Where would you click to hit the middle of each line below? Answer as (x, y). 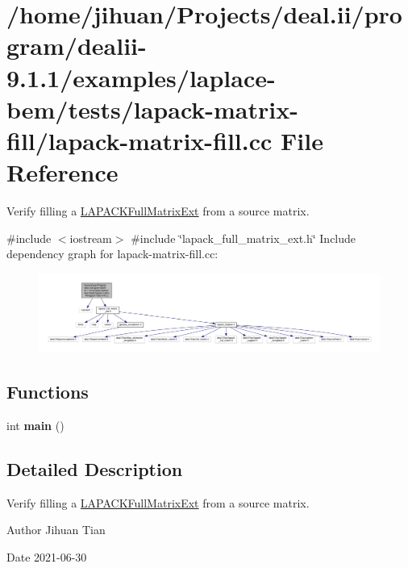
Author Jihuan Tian (56, 530)
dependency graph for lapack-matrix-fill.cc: (112, 254)
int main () (35, 425)
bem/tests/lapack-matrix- (152, 109)
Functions (48, 391)
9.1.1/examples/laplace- (141, 77)
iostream (91, 238)
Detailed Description (95, 468)
